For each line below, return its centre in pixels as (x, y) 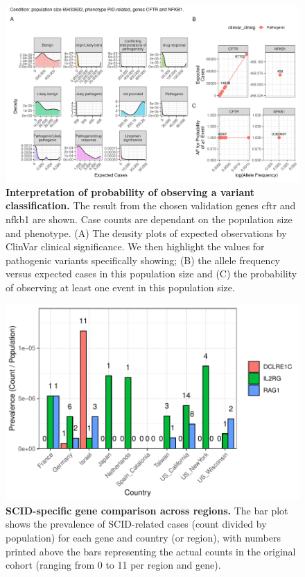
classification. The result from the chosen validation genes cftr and (151, 205)
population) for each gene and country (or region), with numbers (143, 538)
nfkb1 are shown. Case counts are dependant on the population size (149, 219)
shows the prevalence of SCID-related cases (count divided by (136, 524)
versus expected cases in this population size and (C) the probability (151, 274)
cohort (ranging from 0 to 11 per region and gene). (113, 565)
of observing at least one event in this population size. (120, 287)
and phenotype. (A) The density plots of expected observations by (146, 233)
